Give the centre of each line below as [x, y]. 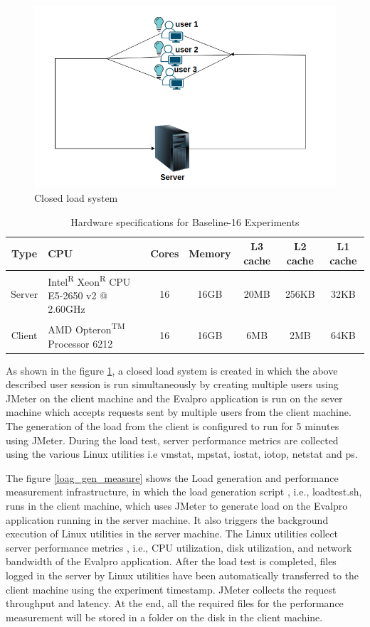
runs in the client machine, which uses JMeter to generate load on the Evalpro [177, 505]
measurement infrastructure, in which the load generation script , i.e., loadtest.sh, [184, 492]
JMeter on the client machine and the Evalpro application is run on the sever [174, 398]
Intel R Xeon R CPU [89, 280]
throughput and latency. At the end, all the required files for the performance [175, 603]
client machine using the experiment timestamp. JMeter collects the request [171, 589]
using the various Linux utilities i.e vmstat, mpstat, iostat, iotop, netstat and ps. [182, 454]
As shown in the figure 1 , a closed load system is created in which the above [172, 370]
